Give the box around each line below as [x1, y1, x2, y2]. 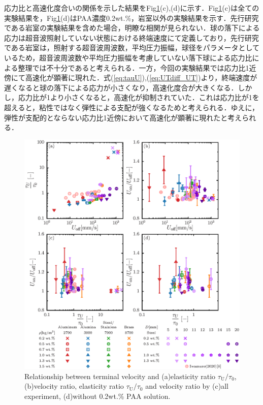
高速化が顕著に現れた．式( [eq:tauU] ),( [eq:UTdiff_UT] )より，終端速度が [25, 72, 257, 83]
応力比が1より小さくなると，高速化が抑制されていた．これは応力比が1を [18, 92, 259, 103]
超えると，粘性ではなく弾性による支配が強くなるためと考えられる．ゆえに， [4, 102, 259, 112]
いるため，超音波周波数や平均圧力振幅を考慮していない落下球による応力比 [4, 52, 252, 63]
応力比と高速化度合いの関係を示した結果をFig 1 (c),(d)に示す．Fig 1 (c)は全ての [4, 3, 259, 13]
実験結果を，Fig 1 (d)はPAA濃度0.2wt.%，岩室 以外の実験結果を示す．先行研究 [4, 12, 259, 23]
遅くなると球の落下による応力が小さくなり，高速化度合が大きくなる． [4, 82, 238, 92]
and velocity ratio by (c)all [145, 381, 228, 391]
